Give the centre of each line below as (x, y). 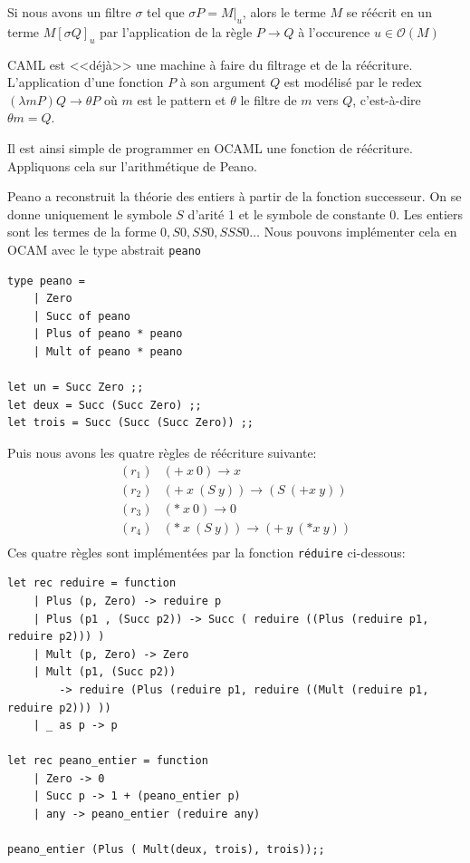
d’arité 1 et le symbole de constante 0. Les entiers (326, 213)
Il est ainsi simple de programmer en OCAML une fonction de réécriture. (210, 147)
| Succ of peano (82, 316)
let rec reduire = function (92, 583)
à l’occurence (334, 31)
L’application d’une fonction (86, 82)
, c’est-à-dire (387, 99)
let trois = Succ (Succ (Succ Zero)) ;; (131, 423)
